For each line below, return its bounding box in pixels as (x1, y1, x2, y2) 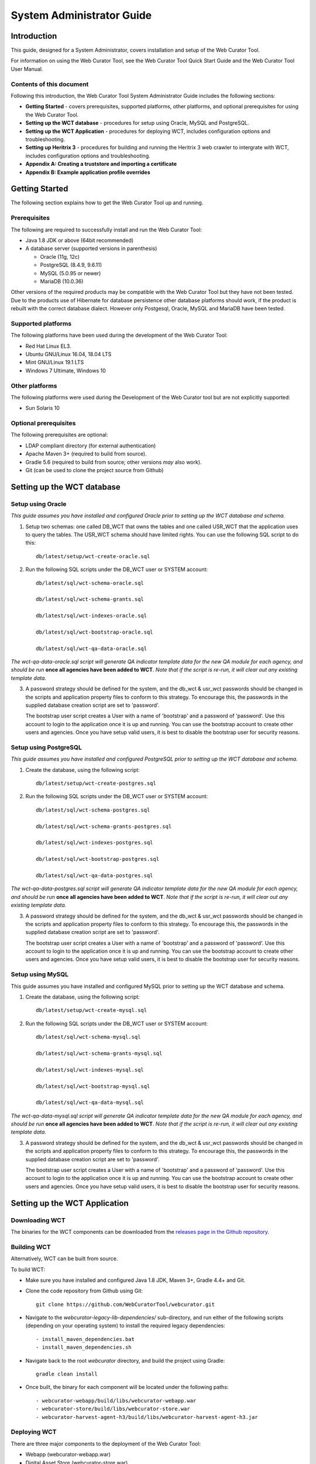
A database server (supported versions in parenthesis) (25, 245, 157, 252)
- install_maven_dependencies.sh (36, 1344, 132, 1351)
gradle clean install (36, 1371, 98, 1377)
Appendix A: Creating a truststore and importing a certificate (25, 160, 177, 167)
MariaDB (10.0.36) (40, 278, 84, 285)
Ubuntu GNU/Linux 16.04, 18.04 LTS (25, 350, 112, 357)
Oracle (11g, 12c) (40, 253, 80, 260)
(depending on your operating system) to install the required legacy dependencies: (25, 1322, 225, 1329)
